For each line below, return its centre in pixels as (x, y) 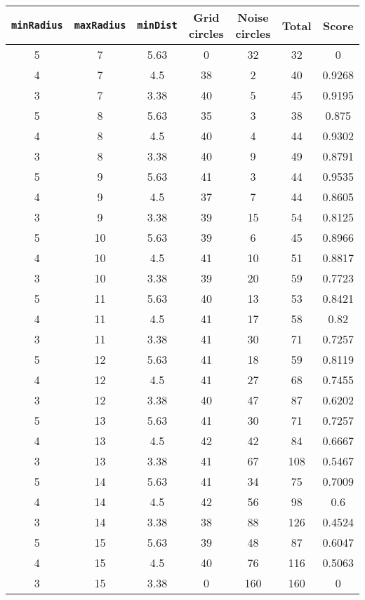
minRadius (37, 25)
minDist (157, 25)
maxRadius (100, 25)
